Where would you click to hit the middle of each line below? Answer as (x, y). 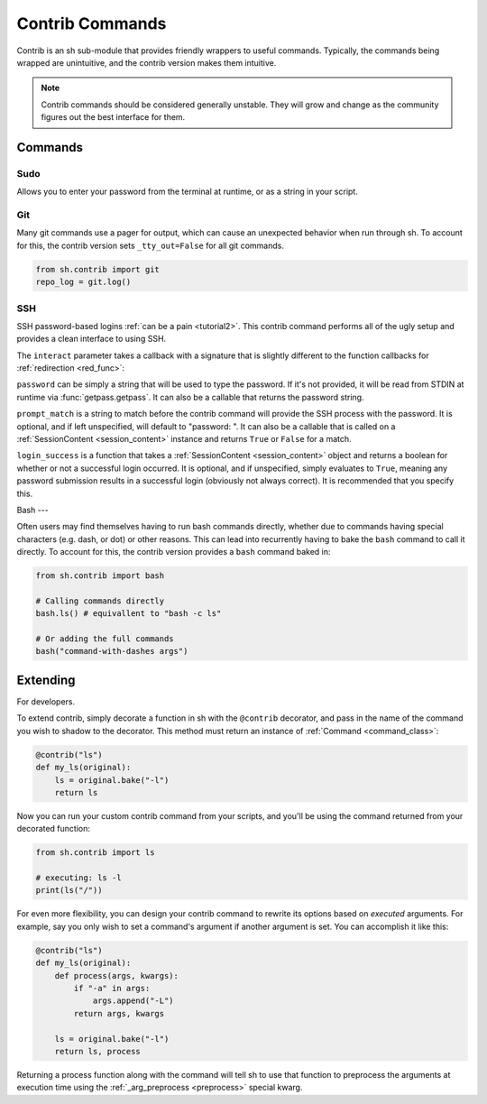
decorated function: (53, 829)
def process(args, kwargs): (117, 975)
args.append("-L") (133, 1001)
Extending (46, 680)
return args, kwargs (119, 1013)
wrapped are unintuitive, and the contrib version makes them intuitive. (147, 62)
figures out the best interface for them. (113, 117)
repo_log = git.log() (83, 282)
